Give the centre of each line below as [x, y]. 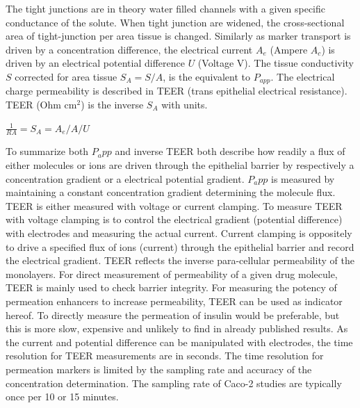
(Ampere [289, 49]
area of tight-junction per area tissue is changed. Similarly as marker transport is [178, 36]
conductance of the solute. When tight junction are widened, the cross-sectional [175, 22]
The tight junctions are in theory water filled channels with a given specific [166, 8]
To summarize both [47, 151]
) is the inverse [112, 105]
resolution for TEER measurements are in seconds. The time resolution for [165, 356]
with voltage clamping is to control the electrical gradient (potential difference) [174, 219]
